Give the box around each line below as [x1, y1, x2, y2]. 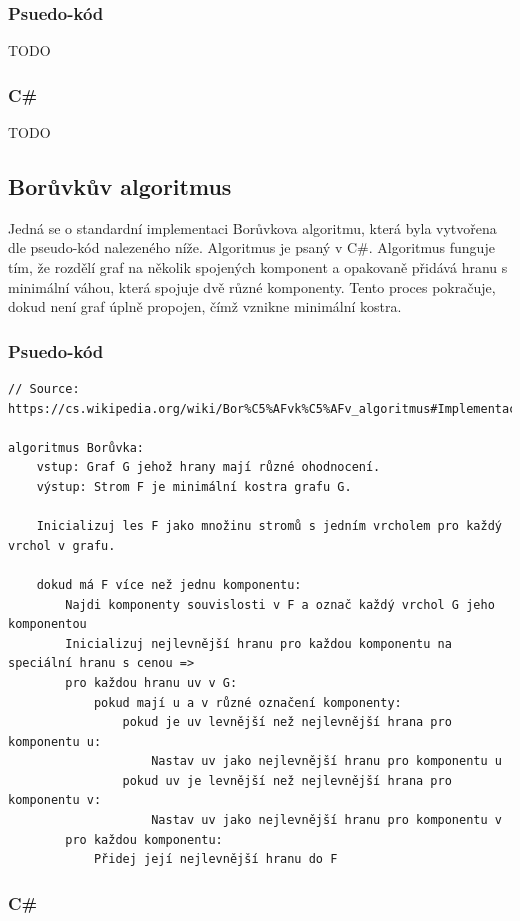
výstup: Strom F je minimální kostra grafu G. [36, 479, 352, 494]
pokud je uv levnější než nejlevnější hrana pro [122, 715, 452, 730]
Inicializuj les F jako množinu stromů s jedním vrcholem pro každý [36, 519, 502, 534]
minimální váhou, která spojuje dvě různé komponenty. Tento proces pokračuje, [8, 276, 496, 297]
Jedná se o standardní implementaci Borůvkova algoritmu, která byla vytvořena [8, 217, 497, 238]
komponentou [8, 617, 87, 632]
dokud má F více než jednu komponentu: [36, 577, 302, 592]
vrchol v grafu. [8, 538, 116, 553]
